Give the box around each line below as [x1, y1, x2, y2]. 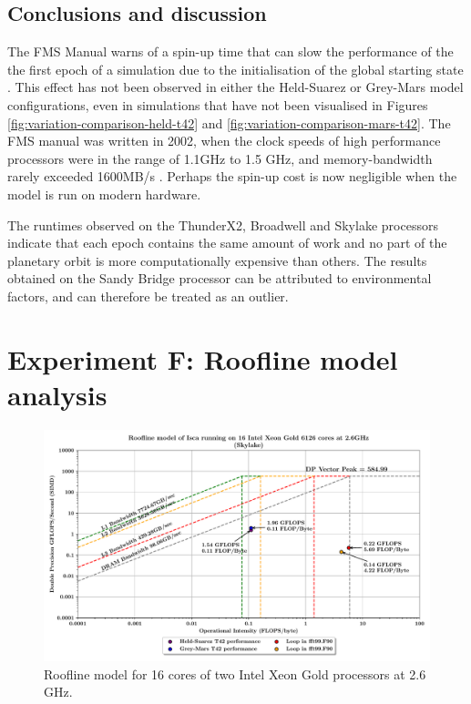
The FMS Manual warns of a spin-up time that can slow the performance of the [7, 42, 454, 61]
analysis [7, 375, 108, 413]
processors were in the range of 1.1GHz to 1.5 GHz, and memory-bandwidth [7, 148, 433, 168]
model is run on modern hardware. [7, 184, 201, 203]
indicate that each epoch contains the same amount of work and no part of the [7, 233, 447, 252]
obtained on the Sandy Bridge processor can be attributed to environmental [7, 269, 432, 288]
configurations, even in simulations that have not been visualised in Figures [7, 95, 428, 114]
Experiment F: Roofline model [7, 340, 398, 377]
